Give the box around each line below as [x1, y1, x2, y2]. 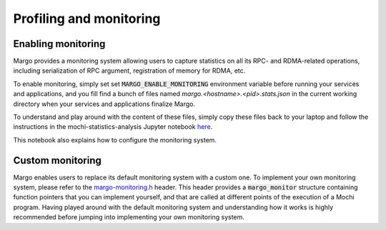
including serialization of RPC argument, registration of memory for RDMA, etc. [13, 66, 246, 75]
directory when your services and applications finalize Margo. [13, 100, 196, 108]
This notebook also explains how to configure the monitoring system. [13, 135, 217, 144]
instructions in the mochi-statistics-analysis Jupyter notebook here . [13, 122, 213, 131]
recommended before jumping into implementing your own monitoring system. [13, 213, 244, 221]
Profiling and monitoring [13, 11, 161, 26]
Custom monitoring [13, 154, 102, 167]
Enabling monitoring [13, 38, 106, 50]
